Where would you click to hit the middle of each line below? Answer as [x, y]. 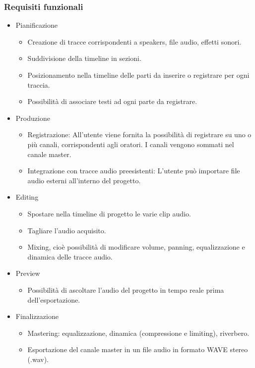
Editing [27, 197]
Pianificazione [37, 25]
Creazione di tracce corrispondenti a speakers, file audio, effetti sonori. [134, 41]
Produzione [33, 118]
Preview [28, 273]
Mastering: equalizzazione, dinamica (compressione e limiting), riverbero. [138, 333]
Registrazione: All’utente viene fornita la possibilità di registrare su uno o [139, 134]
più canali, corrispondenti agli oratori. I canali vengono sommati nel [131, 144]
